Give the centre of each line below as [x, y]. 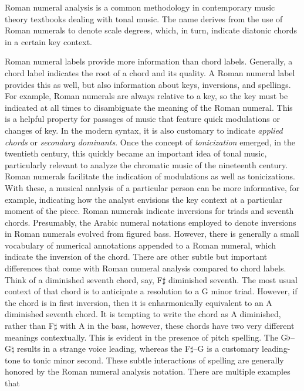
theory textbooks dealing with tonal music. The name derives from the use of [144, 18]
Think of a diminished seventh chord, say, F [84, 279]
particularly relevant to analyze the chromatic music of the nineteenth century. [146, 164]
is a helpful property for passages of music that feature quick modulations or [142, 119]
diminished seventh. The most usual [233, 279]
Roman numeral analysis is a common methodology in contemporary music [140, 7]
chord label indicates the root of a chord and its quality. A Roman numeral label [150, 72]
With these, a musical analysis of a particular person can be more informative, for [152, 187]
